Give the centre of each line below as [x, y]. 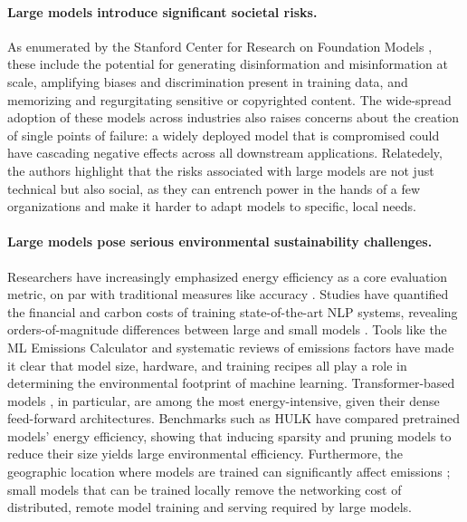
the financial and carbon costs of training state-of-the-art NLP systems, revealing [233, 311]
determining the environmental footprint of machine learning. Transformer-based [231, 383]
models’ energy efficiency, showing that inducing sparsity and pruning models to [229, 435]
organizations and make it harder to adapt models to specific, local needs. [212, 206]
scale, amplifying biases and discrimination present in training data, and [208, 81]
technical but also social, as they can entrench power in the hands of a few [214, 188]
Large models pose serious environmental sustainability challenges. [220, 242]
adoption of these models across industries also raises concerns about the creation [233, 117]
